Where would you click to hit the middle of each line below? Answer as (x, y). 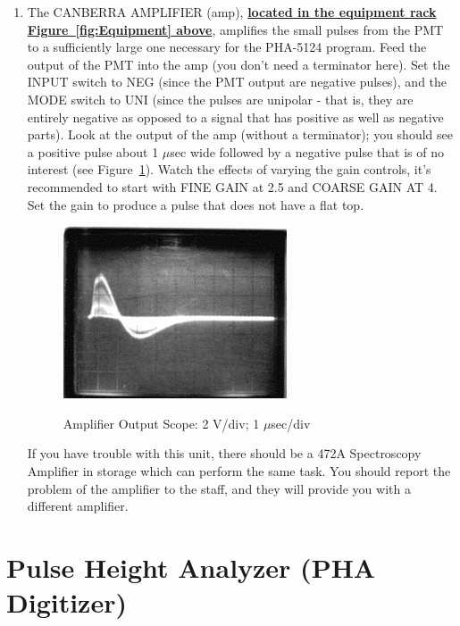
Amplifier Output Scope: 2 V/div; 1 (161, 423)
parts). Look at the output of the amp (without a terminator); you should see (240, 134)
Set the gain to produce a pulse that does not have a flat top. (196, 204)
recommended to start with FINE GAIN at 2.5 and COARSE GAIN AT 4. (232, 186)
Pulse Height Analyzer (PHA (191, 567)
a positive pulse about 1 (93, 151)
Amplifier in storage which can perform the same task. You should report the (239, 470)
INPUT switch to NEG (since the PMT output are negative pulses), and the (237, 82)
